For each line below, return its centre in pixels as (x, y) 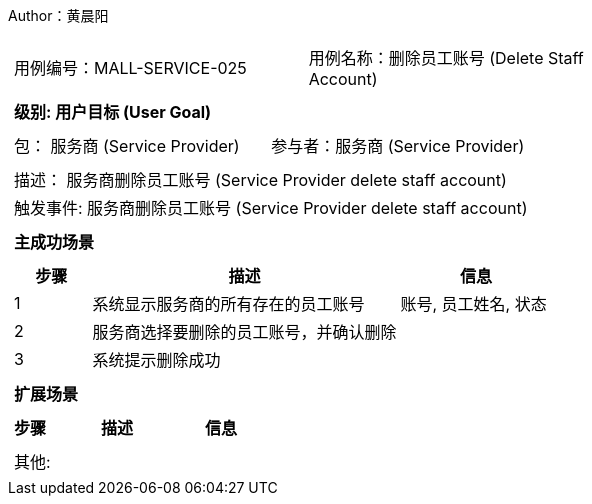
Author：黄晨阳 (58, 15)
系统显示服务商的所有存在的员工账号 (228, 304)
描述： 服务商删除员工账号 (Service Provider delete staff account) (260, 180)
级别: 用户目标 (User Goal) (113, 112)
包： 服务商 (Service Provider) (127, 146)
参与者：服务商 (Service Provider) (398, 146)
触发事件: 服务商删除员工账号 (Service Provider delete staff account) (271, 208)
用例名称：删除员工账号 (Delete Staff (446, 58)
